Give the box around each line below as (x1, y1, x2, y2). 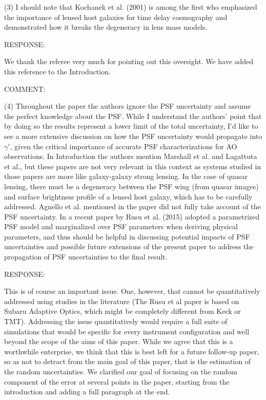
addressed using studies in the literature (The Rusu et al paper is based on (4, 295, 239, 306)
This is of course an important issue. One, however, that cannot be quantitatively (4, 286, 260, 296)
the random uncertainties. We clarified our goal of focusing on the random (4, 366, 237, 376)
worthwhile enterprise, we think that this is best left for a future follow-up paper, (4, 346, 259, 356)
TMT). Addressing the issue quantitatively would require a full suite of (4, 316, 228, 327)
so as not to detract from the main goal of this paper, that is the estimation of (4, 356, 251, 367)
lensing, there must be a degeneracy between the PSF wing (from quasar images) (4, 181, 259, 191)
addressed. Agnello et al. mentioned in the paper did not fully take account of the (4, 201, 261, 212)
